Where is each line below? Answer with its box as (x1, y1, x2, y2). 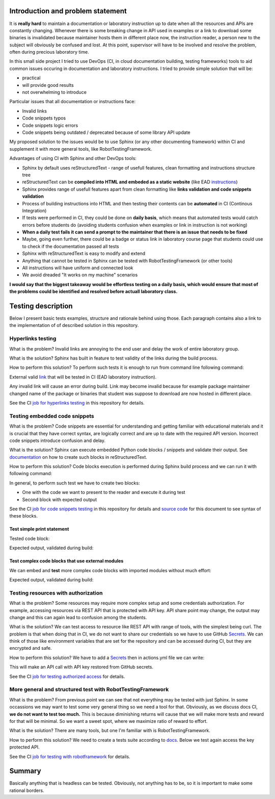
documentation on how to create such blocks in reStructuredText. (9, 454, 148, 460)
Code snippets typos (22, 115, 66, 121)
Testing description (9, 302, 73, 310)
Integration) (22, 207, 47, 214)
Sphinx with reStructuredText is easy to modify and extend (22, 250, 146, 256)
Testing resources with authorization (9, 589, 103, 596)
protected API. (9, 744, 40, 750)
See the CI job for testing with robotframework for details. (9, 754, 130, 760)
